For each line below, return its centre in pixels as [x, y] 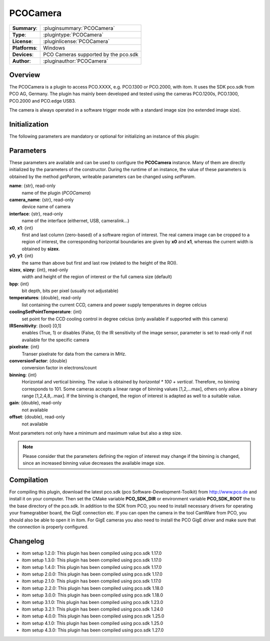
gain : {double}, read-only [35, 403]
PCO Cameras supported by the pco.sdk [91, 54]
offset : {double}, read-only [37, 417]
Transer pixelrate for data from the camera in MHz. [74, 354]
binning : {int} [23, 375]
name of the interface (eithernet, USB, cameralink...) [75, 221]
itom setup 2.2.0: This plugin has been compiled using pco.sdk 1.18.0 [92, 588]
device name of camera [46, 207]
